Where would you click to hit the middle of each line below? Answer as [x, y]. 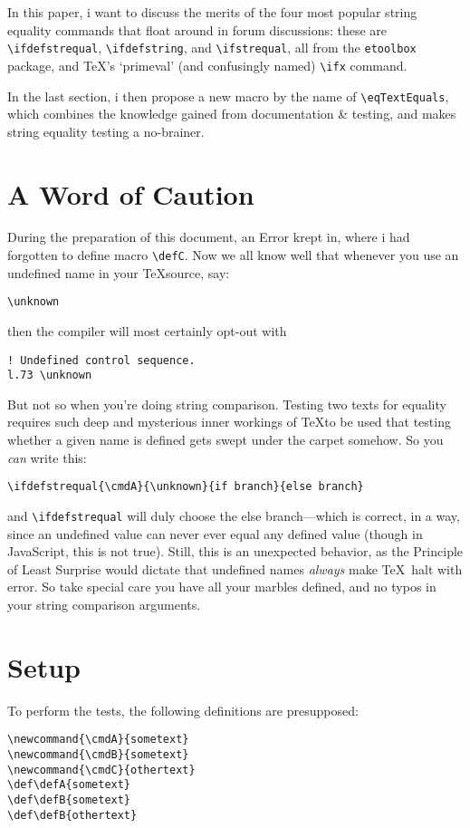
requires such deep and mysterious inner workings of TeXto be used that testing [229, 422]
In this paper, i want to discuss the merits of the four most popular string [212, 12]
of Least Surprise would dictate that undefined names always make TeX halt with [235, 568]
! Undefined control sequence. [101, 360]
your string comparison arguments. [104, 604]
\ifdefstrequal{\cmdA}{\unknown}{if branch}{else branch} [186, 487]
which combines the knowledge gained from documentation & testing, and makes [232, 114]
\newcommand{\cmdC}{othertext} [101, 770]
